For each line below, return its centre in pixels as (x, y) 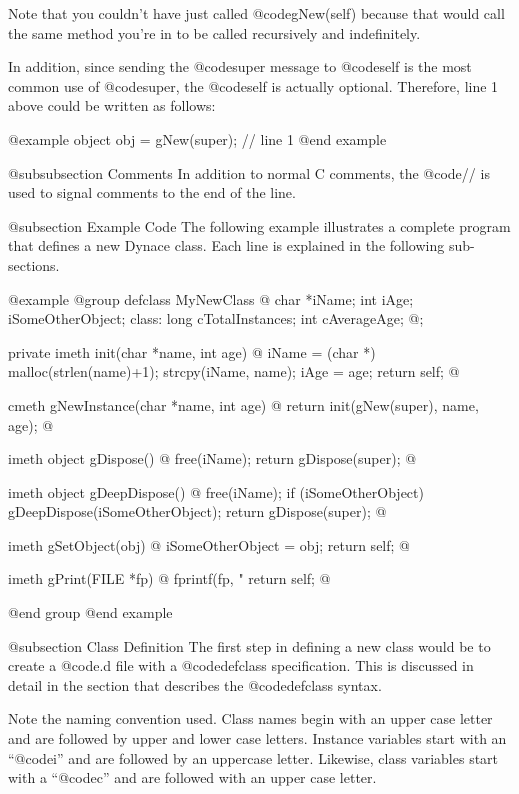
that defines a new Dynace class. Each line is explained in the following (226, 245)
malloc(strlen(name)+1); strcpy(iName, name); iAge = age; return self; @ (234, 371)
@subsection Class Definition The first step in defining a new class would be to (249, 645)
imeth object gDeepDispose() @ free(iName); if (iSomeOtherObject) (216, 491)
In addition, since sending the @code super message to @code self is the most (240, 66)
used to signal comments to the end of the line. (152, 192)
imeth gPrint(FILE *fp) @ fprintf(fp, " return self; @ (169, 578)
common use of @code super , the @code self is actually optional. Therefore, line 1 (253, 85)
